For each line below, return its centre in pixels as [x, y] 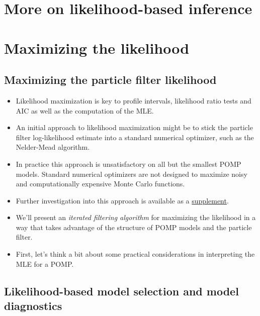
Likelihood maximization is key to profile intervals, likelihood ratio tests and [134, 100]
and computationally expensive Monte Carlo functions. [100, 184]
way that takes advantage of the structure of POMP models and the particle [134, 227]
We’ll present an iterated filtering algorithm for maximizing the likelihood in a [136, 217]
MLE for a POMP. [45, 264]
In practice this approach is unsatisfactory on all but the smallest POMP [128, 164]
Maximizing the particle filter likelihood [110, 80]
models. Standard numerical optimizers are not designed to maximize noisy [132, 174]
